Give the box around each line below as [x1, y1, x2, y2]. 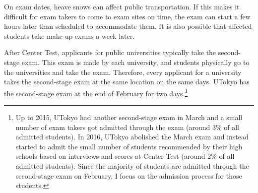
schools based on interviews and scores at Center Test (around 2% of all [15, 151, 235, 161]
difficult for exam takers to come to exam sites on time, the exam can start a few [4, 11, 251, 21]
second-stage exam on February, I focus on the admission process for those [15, 170, 242, 181]
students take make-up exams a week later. [4, 30, 135, 41]
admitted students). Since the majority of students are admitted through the [15, 160, 249, 171]
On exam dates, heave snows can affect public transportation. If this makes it [4, 1, 240, 11]
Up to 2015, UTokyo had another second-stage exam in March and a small [15, 112, 243, 122]
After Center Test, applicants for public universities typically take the [4, 47, 216, 58]
